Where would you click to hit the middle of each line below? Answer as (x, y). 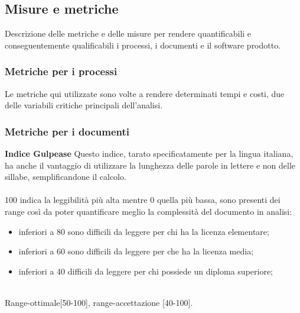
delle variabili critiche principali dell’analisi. (84, 105)
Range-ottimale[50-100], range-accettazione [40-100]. (99, 302)
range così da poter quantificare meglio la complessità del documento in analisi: (149, 211)
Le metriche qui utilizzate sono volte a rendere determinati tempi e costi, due (145, 93)
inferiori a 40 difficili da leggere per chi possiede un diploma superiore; (146, 271)
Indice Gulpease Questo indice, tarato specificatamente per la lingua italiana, (149, 154)
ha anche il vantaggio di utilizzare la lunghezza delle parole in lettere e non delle (150, 165)
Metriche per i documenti (67, 131)
